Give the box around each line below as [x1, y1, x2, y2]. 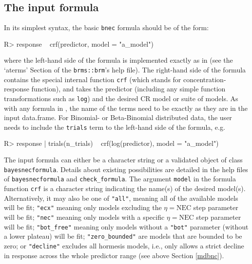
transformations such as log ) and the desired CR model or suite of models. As [4, 93, 238, 103]
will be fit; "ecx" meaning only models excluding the [4, 202, 162, 212]
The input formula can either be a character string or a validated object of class [4, 155, 243, 165]
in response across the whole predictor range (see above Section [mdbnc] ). [4, 250, 224, 260]
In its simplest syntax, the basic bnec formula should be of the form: [4, 22, 209, 33]
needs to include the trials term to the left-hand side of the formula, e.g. [4, 122, 225, 132]
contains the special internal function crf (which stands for [4, 74, 181, 84]
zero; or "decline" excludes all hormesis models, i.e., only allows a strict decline [4, 240, 244, 250]
